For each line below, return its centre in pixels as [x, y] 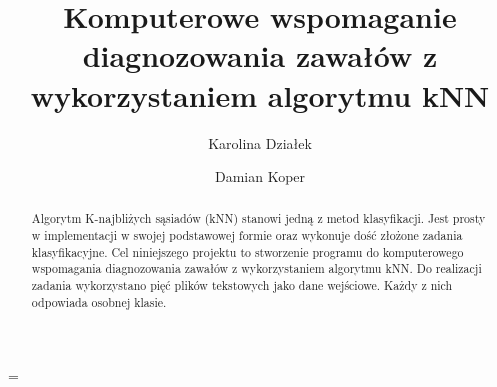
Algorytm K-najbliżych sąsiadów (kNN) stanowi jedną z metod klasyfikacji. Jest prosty [258, 218]
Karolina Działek [260, 142]
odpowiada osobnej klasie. [99, 301]
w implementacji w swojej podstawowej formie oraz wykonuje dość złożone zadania [247, 235]
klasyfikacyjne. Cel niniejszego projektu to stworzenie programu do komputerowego [247, 251]
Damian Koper [260, 176]
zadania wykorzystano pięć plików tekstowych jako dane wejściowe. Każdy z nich [242, 285]
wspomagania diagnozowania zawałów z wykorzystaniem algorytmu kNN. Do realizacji [256, 268]
